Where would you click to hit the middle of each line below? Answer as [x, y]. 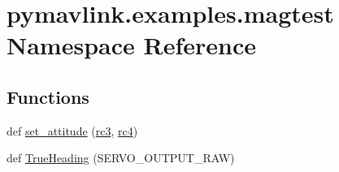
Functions [48, 96]
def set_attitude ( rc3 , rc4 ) [72, 130]
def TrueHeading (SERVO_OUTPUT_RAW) [121, 158]
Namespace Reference [131, 45]
